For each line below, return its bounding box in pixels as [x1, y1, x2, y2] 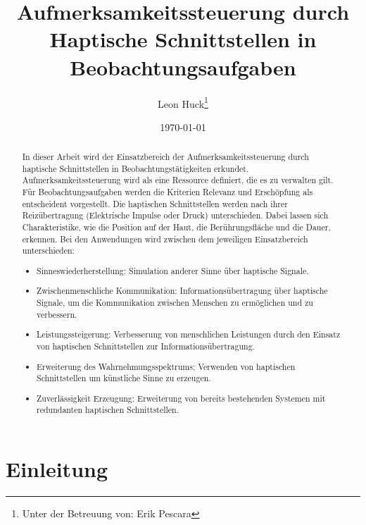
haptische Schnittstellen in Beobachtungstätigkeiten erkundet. [22, 162, 249, 174]
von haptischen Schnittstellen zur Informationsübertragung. [37, 340, 255, 352]
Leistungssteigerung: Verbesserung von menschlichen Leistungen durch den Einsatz [37, 328, 341, 340]
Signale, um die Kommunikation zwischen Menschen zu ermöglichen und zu [37, 297, 313, 309]
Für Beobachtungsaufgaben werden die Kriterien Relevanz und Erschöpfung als [22, 186, 313, 198]
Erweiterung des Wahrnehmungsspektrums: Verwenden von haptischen [37, 360, 296, 372]
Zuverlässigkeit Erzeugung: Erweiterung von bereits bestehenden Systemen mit [37, 392, 326, 404]
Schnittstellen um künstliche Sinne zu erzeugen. [37, 372, 211, 384]
